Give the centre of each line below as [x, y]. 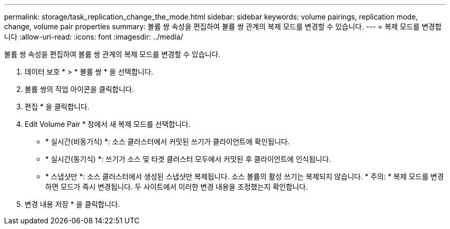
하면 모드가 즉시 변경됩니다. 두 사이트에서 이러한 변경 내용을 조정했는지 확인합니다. [177, 187]
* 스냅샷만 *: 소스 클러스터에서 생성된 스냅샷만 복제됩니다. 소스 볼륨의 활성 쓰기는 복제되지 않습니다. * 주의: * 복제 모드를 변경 [245, 176]
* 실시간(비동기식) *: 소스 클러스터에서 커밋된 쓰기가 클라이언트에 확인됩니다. [167, 141]
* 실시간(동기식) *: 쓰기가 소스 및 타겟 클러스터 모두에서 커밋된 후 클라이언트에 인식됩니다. [188, 159]
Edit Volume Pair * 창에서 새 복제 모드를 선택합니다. [108, 124]
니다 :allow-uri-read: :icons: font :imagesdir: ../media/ [94, 37]
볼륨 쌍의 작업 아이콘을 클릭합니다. [79, 89]
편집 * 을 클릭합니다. [57, 107]
